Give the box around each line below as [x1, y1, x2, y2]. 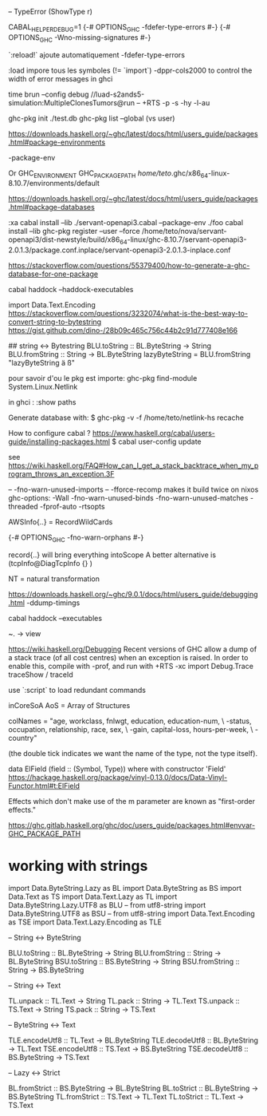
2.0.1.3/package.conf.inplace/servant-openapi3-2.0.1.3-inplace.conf [8, 245, 231, 255]
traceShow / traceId [8, 670, 73, 679]
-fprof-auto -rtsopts [39, 502, 105, 512]
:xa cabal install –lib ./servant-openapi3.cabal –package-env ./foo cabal [8, 218, 244, 228]
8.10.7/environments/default [8, 179, 100, 188]
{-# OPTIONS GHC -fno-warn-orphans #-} [8, 532, 144, 544]
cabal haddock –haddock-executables [8, 285, 134, 295]
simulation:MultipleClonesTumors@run [8, 97, 135, 107]
